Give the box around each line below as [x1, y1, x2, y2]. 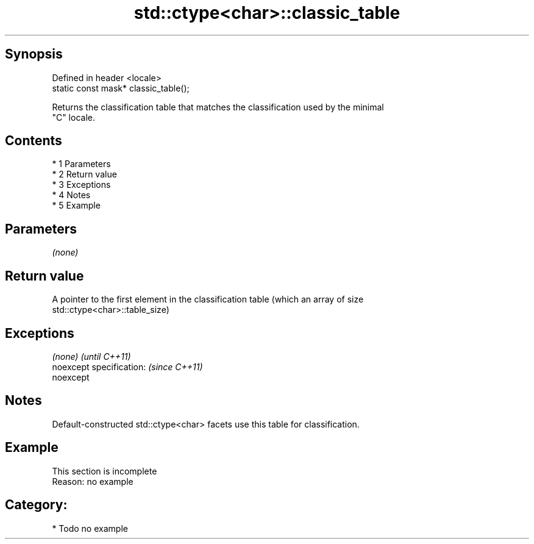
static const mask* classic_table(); [52, 82, 190, 93]
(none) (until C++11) [52, 351, 131, 362]
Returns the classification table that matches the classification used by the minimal [52, 101, 384, 112]
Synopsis [5, 46, 63, 62]
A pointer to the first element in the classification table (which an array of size [52, 294, 364, 305]
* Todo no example [52, 523, 128, 534]
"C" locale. [52, 112, 95, 123]
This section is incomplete [52, 465, 157, 476]
